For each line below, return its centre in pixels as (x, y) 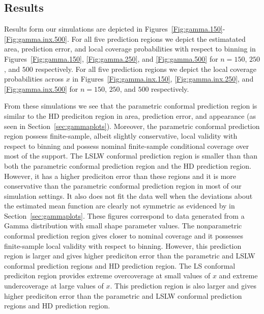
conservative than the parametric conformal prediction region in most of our (123, 186)
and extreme (238, 276)
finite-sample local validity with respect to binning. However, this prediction (123, 245)
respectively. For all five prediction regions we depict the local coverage (146, 69)
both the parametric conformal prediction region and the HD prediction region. (128, 165)
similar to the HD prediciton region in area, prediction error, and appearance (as (130, 115)
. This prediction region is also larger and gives (183, 286)
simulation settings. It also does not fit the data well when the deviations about (128, 195)
